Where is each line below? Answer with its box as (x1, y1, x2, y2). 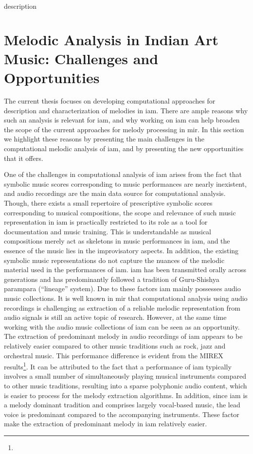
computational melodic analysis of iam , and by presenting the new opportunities (4, 143, 244, 154)
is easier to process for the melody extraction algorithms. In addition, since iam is (4, 390, 248, 400)
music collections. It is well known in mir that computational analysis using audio (4, 293, 248, 303)
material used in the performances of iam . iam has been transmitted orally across (4, 264, 247, 275)
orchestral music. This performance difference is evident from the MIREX (4, 350, 223, 360)
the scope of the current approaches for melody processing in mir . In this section (4, 124, 244, 134)
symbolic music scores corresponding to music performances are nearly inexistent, (4, 178, 247, 189)
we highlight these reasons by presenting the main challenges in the (4, 134, 204, 144)
